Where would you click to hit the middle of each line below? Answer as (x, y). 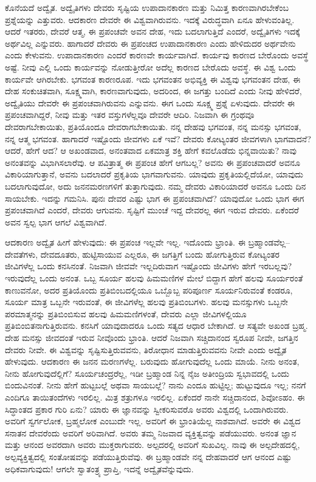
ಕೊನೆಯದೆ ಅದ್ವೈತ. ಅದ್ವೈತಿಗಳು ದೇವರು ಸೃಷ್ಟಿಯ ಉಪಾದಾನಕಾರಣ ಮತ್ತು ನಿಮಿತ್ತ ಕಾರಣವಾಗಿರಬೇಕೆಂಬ (147, 7)
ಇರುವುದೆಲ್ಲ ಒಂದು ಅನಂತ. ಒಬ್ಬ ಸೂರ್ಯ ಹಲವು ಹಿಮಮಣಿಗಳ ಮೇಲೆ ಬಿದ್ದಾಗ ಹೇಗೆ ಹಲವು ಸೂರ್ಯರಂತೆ (154, 278)
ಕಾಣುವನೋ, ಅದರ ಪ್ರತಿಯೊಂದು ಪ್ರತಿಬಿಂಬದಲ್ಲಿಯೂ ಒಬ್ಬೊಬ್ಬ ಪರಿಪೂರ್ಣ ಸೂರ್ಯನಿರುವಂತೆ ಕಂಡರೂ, (149, 290)
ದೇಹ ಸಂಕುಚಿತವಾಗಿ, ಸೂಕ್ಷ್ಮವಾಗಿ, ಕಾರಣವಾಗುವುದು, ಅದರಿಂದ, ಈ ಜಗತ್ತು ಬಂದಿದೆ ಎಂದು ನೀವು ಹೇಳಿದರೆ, (153, 91)
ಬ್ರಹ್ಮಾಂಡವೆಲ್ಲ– (269, 242)
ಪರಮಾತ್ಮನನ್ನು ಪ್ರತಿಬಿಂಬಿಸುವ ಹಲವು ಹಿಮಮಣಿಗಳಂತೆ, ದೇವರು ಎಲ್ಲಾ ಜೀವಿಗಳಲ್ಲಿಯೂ (126, 313)
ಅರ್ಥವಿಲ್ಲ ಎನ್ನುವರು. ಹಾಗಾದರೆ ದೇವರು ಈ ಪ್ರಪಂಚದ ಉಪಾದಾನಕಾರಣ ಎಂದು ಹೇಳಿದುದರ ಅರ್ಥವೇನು (150, 43)
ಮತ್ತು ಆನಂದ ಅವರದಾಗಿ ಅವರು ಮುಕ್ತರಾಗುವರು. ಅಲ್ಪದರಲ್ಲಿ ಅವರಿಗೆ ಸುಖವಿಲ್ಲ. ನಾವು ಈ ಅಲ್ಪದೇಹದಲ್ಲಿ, (153, 445)
